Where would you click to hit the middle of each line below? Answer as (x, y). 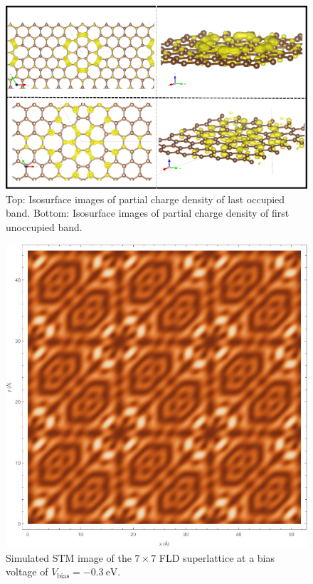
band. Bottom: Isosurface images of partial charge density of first (148, 213)
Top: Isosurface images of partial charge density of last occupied (145, 199)
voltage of (27, 572)
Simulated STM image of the (69, 557)
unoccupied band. (44, 226)
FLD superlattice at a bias (217, 557)
